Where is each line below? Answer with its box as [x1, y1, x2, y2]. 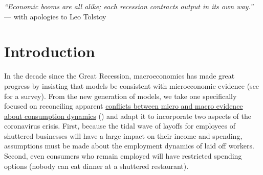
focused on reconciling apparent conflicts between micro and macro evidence [4, 101, 243, 111]
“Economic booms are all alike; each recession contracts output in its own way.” [4, 1, 253, 11]
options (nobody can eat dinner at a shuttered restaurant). [4, 160, 189, 171]
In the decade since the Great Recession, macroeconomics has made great [4, 70, 235, 81]
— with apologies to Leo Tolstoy [4, 11, 106, 21]
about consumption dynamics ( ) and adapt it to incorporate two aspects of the [4, 110, 252, 121]
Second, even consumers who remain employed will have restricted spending [4, 151, 242, 161]
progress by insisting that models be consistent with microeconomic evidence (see [4, 80, 259, 91]
